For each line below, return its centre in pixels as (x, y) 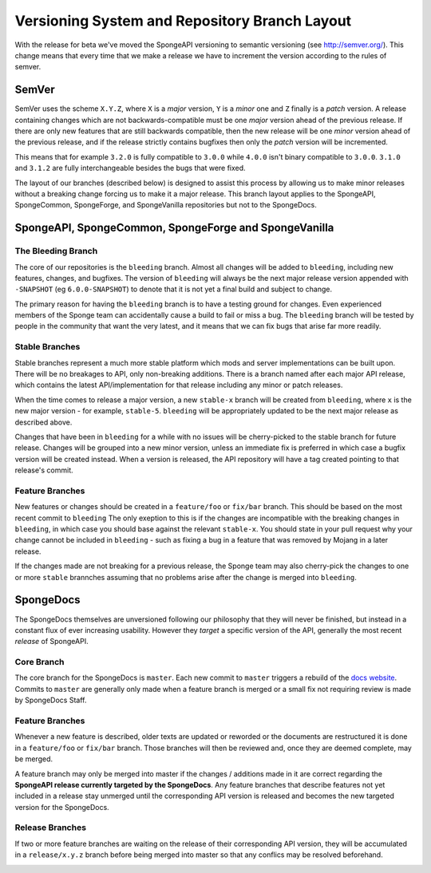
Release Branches (51, 828)
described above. (43, 422)
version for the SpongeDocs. (62, 807)
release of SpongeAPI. (51, 642)
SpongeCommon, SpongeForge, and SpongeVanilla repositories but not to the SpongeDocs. (166, 205)
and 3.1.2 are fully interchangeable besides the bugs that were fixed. (130, 168)
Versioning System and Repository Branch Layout (183, 21)
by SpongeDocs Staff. (51, 700)
